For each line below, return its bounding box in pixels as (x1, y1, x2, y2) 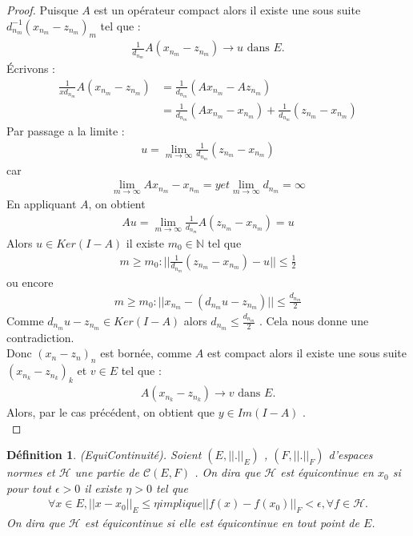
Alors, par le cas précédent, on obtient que (6, 404, 215, 421)
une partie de (74, 464, 139, 481)
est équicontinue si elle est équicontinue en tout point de (84, 514, 359, 531)
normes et (6, 464, 55, 481)
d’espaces (328, 446, 373, 463)
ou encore (6, 273, 54, 290)
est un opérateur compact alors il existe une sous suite (94, 2, 361, 18)
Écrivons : (6, 60, 55, 77)
